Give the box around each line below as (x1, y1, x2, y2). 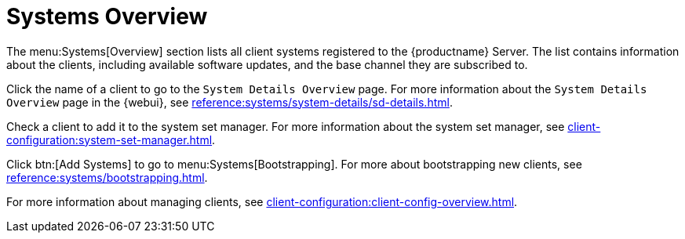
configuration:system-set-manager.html (6, 132, 213, 147)
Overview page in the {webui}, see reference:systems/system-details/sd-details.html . (6, 95, 453, 109)
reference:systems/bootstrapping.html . (6, 170, 208, 184)
